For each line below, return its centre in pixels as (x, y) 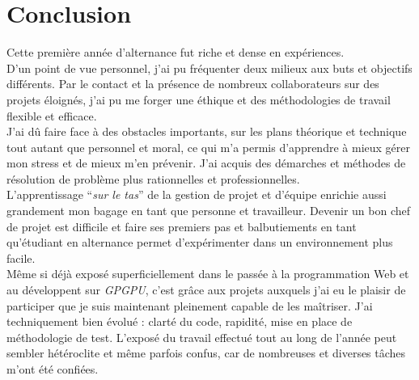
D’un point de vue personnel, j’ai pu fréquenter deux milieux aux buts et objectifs (209, 68)
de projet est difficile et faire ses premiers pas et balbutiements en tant (182, 226)
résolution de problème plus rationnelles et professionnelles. (153, 178)
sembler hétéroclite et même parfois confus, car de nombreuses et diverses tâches (206, 353)
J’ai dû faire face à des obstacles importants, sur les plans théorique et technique (207, 131)
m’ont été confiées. (53, 369)
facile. (21, 258)
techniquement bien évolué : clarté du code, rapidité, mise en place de (180, 321)
